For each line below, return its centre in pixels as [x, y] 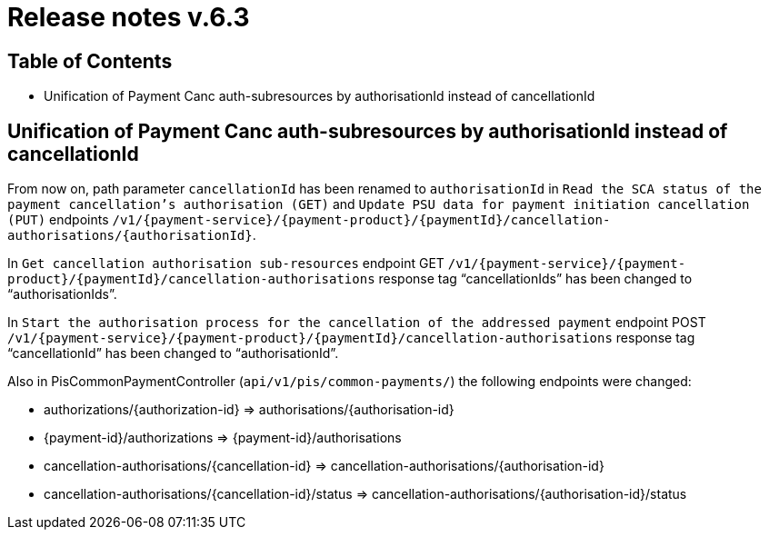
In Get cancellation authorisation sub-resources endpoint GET [226, 264]
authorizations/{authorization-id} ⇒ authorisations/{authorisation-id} [249, 410]
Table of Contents [90, 61]
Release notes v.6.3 [129, 17]
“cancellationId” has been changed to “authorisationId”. [173, 353]
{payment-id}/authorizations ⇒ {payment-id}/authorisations [223, 438]
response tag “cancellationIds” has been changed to [535, 279]
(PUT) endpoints [58, 220]
